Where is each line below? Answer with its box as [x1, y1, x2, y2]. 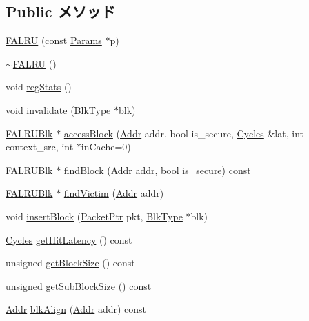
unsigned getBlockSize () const [6, 255, 135, 270]
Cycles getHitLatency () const [6, 232, 132, 246]
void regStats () [6, 79, 72, 94]
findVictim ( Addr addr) [63, 186, 164, 200]
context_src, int [6, 139, 74, 154]
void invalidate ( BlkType [6, 102, 111, 117]
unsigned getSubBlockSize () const [6, 278, 152, 293]
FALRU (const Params [6, 33, 102, 48]
